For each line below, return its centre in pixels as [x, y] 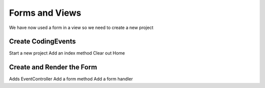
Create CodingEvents [42, 42]
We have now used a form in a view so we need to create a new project [81, 28]
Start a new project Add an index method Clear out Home [67, 53]
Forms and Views [45, 13]
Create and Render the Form [53, 67]
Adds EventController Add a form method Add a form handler [71, 79]
